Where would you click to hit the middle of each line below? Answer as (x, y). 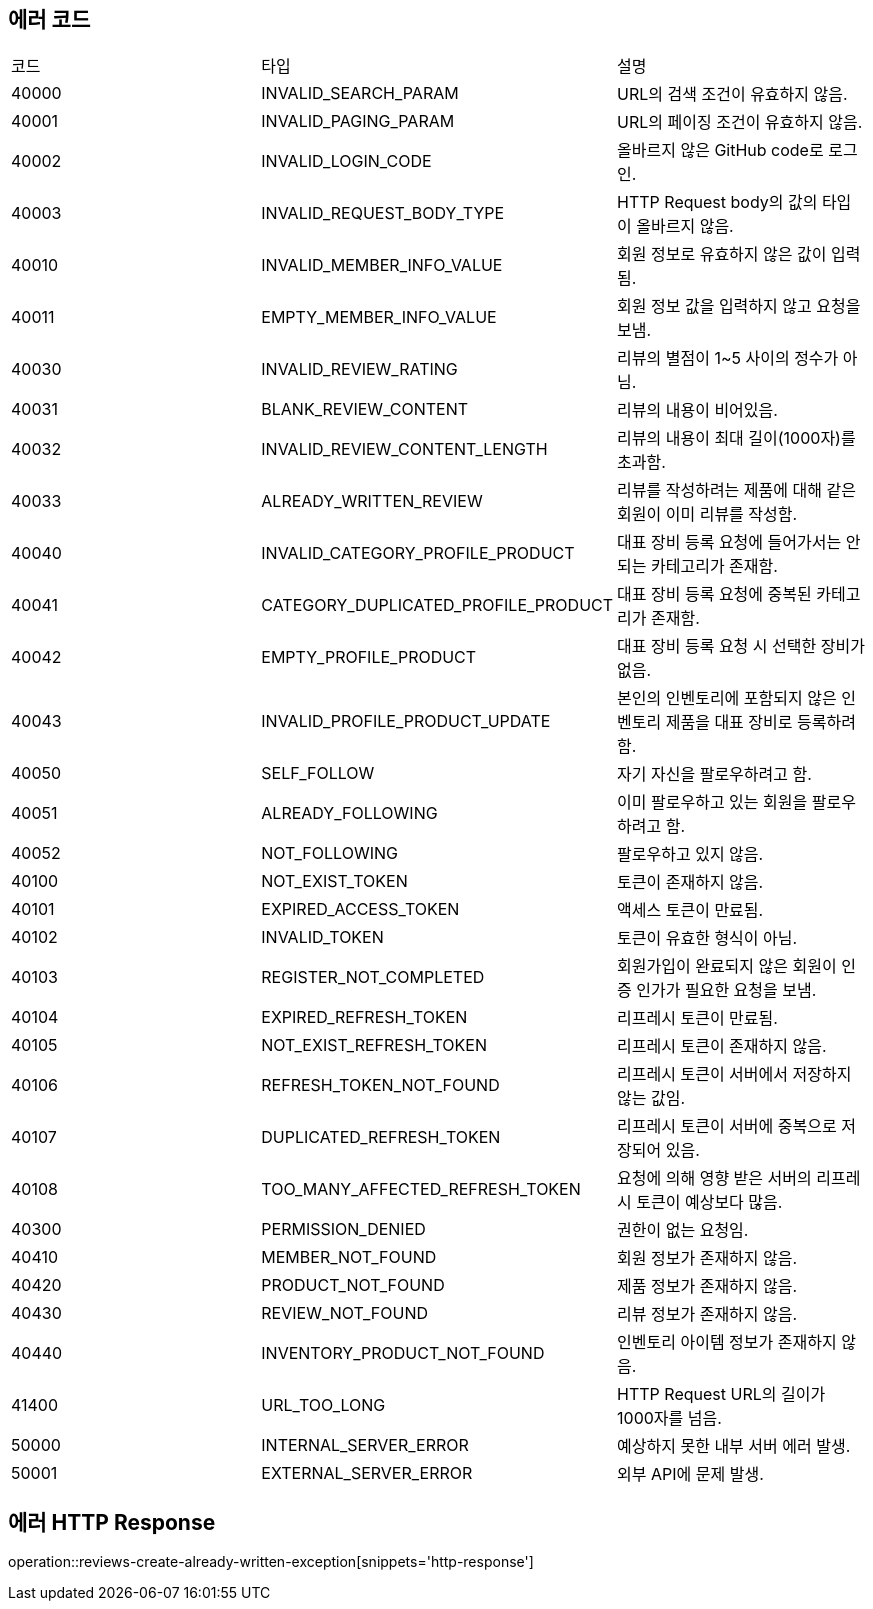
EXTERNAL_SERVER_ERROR (367, 1473)
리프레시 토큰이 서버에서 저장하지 (734, 1074)
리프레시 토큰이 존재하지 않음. (722, 1046)
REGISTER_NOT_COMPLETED (373, 977)
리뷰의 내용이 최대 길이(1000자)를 (736, 438)
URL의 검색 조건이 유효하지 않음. (732, 94)
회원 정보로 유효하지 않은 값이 (722, 254)
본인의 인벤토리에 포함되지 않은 (727, 698)
